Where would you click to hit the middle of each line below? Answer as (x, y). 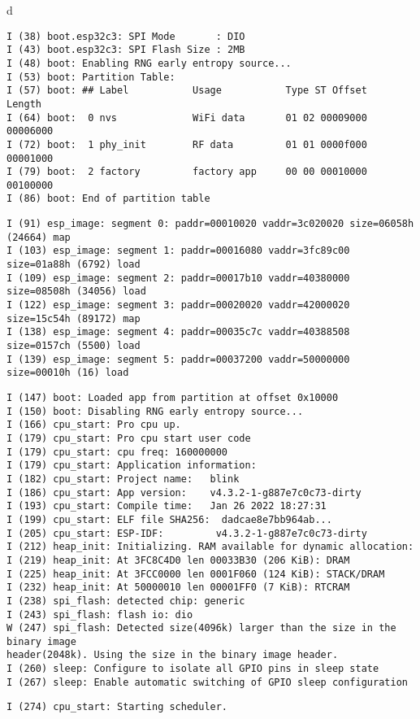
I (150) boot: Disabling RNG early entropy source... (155, 411)
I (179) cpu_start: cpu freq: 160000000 (117, 452)
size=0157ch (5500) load (74, 346)
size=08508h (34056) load (76, 292)
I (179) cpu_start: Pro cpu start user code (129, 438)
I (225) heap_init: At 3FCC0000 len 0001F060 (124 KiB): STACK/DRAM (196, 574)
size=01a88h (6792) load (74, 265)
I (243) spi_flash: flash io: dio (100, 614)
